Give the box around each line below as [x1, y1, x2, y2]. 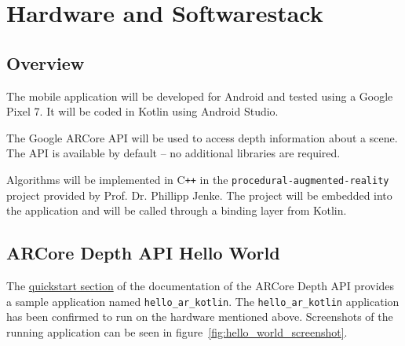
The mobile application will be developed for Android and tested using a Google [6, 87, 393, 104]
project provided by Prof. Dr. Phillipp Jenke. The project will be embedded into [6, 186, 392, 203]
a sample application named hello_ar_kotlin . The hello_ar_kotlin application [6, 293, 400, 309]
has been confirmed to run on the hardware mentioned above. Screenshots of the [6, 308, 393, 325]
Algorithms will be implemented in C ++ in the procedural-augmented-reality [6, 171, 389, 187]
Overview [6, 50, 85, 75]
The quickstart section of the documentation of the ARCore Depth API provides [6, 278, 395, 293]
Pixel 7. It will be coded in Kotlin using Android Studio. [6, 103, 279, 120]
